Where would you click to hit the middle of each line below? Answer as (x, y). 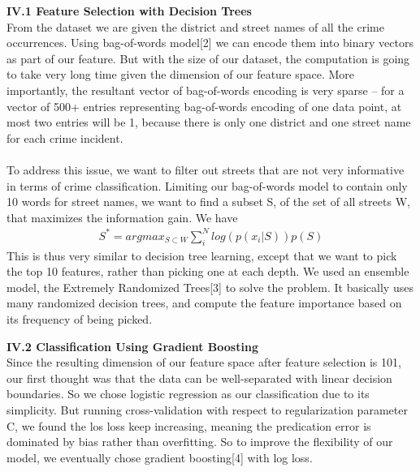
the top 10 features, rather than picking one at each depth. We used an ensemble (208, 271)
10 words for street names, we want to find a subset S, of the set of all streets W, (208, 202)
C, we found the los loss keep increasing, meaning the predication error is (189, 425)
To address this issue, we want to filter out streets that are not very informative (206, 169)
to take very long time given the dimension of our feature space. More (181, 74)
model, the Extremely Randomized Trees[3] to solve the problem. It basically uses (210, 287)
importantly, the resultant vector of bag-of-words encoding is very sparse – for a (206, 90)
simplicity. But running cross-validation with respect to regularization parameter (207, 409)
